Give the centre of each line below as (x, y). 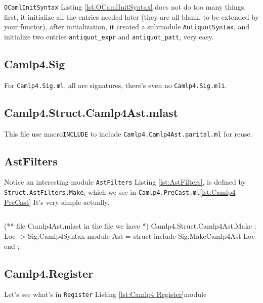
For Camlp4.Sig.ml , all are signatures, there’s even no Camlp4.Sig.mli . (116, 85)
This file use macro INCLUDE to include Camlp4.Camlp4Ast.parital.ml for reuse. (128, 133)
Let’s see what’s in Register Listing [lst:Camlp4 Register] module (105, 294)
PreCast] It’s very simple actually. (57, 202)
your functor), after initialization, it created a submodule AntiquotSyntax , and (127, 27)
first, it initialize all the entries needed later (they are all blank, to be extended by (131, 16)
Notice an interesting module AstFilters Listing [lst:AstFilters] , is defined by (125, 182)
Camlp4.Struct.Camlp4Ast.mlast (91, 112)
